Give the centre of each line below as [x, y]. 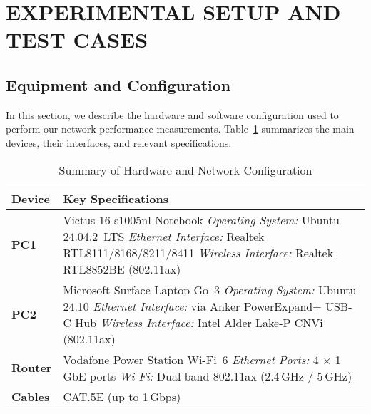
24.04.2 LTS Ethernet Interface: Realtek [164, 236]
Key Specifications [116, 198]
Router [32, 368]
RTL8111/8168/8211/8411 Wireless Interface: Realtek [198, 252]
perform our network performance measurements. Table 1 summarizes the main [180, 129]
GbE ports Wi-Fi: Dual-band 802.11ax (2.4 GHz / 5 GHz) [208, 376]
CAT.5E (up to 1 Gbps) [122, 396]
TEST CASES [77, 40]
